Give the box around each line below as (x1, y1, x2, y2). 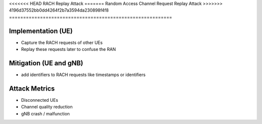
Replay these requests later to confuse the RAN (21, 46, 116, 52)
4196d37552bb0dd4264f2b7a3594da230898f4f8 (9, 7, 109, 13)
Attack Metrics (9, 84, 55, 93)
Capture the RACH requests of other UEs (21, 39, 103, 46)
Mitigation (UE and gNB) (9, 59, 83, 67)
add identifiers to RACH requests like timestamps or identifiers (21, 72, 146, 77)
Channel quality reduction (21, 104, 73, 110)
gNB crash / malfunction (21, 110, 70, 116)
